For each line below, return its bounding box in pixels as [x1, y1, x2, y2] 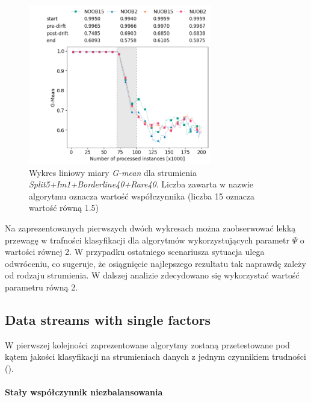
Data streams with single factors [5, 310, 211, 328]
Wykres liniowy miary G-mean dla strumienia [29, 166, 197, 178]
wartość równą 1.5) [29, 201, 99, 214]
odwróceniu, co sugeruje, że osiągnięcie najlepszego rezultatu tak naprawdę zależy [5, 257, 306, 269]
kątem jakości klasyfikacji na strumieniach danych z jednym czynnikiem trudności [5, 350, 306, 363]
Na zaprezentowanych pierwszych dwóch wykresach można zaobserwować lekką [5, 221, 296, 234]
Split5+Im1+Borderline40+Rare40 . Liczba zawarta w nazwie [29, 178, 253, 190]
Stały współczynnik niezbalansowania [5, 386, 163, 398]
